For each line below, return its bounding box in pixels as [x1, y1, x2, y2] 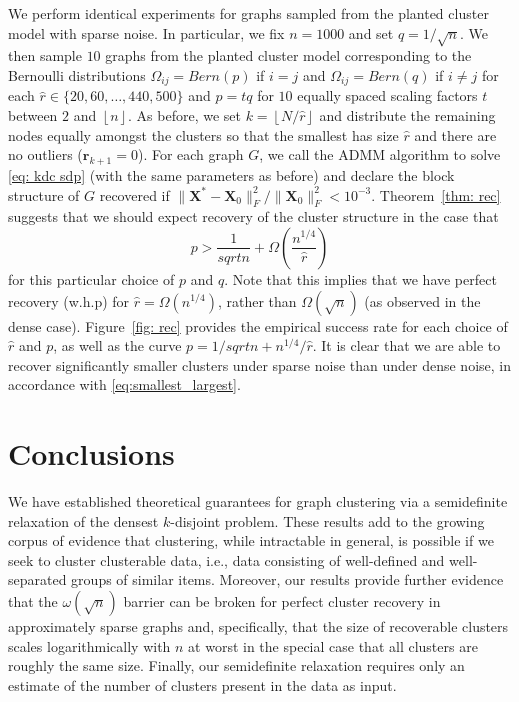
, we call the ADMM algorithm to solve [259, 144, 501, 165]
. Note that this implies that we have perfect [224, 268, 497, 289]
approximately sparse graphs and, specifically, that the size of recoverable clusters [8, 616, 509, 637]
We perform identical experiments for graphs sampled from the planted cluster [8, 3, 489, 23]
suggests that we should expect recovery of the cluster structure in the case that [8, 206, 499, 227]
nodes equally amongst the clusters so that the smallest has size [8, 124, 399, 145]
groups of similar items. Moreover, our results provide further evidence [71, 569, 504, 590]
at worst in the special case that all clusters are [188, 635, 478, 656]
